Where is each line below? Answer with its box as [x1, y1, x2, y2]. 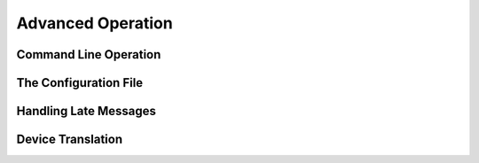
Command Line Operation [16, 47, 161, 62]
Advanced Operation [16, 13, 173, 33]
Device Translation [16, 132, 123, 147]
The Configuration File [16, 75, 144, 90]
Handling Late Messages [16, 104, 157, 119]
